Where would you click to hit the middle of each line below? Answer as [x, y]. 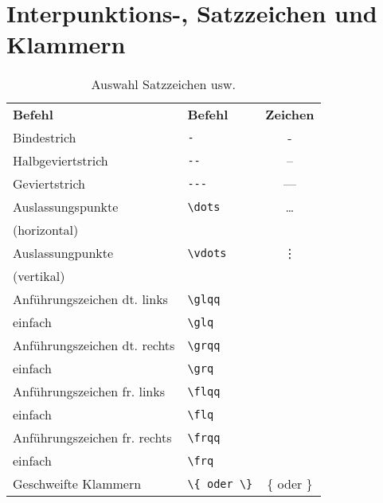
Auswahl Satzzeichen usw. [164, 84]
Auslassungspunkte [66, 207]
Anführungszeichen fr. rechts [92, 438]
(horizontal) [46, 230]
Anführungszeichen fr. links [89, 392]
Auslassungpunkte [63, 253]
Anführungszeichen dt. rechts [94, 345]
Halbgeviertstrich [61, 161]
